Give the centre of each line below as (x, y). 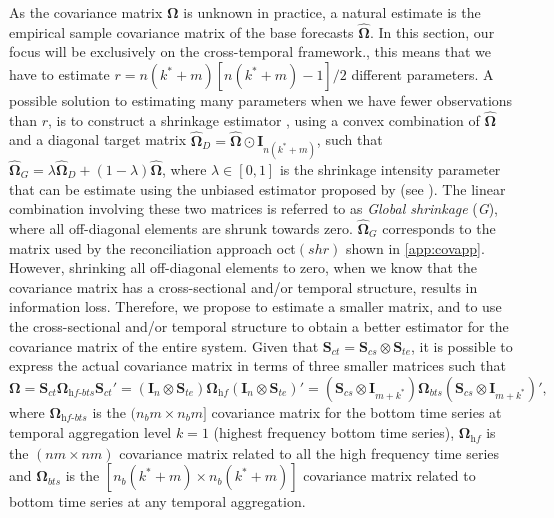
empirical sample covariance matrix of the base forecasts (181, 31)
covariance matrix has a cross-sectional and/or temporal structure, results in (243, 286)
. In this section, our (432, 31)
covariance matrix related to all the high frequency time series (309, 452)
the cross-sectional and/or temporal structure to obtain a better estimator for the (259, 326)
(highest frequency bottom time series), (334, 432)
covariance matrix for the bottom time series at (356, 411)
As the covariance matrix (86, 12)
